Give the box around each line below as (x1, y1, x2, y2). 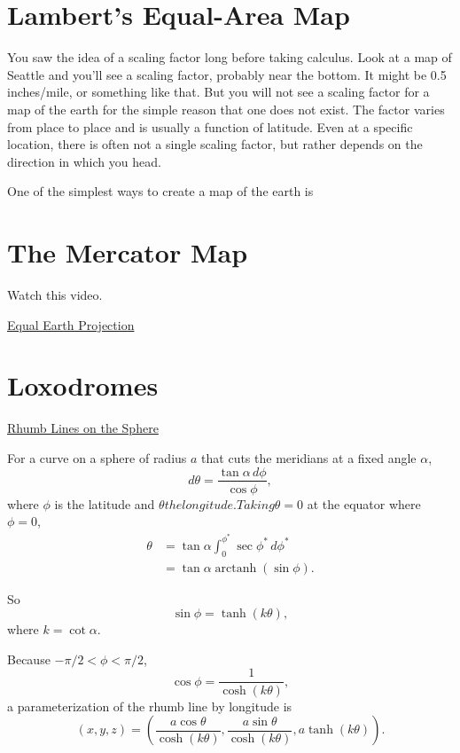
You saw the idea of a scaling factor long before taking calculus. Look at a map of (7, 48, 452, 67)
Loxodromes (7, 367, 159, 404)
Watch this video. (7, 286, 103, 303)
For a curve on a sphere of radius (7, 448, 187, 467)
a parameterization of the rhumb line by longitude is (7, 696, 292, 715)
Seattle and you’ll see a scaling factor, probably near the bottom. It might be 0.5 (7, 65, 447, 83)
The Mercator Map (7, 234, 248, 271)
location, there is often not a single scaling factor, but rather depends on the (7, 135, 423, 153)
